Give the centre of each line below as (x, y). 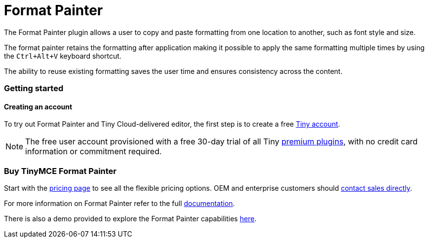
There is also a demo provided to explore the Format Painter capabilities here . (130, 219)
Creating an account (38, 106)
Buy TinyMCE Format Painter (60, 171)
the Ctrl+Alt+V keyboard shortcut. (63, 56)
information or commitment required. (94, 152)
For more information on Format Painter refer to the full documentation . (119, 204)
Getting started (34, 88)
